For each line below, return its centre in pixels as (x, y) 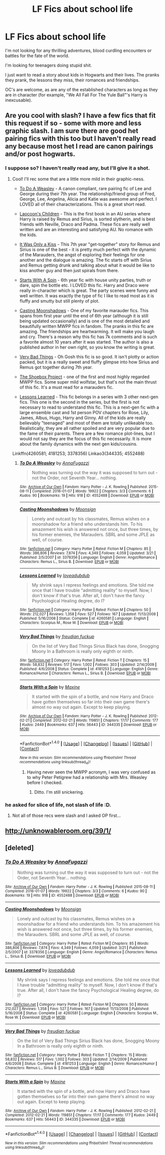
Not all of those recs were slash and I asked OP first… (67, 815)
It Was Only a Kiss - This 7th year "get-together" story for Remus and (90, 244)
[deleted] (20, 848)
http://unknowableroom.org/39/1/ (58, 831)
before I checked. (45, 782)
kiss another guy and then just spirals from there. (69, 270)
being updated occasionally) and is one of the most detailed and (84, 321)
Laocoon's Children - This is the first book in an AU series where (85, 213)
